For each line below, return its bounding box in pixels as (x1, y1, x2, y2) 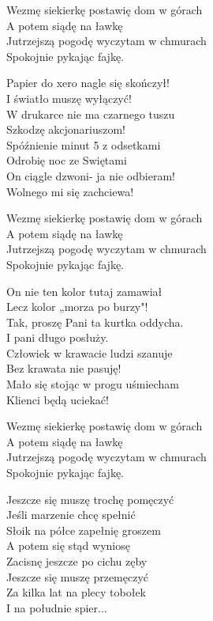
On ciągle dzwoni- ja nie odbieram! (6, 167, 175, 184)
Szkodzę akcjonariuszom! (6, 121, 126, 138)
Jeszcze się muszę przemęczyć (6, 568, 149, 585)
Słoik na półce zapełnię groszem (6, 521, 161, 538)
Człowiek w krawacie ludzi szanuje (6, 344, 173, 361)
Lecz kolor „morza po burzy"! (6, 298, 148, 315)
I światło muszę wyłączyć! (6, 89, 132, 106)
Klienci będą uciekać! (6, 391, 109, 407)
